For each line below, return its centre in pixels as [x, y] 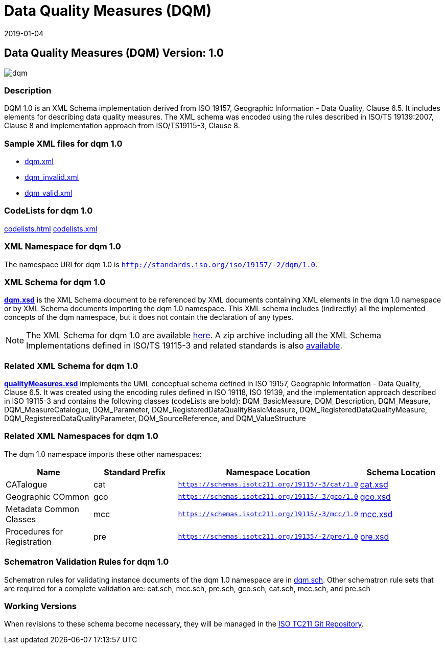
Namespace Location [268, 472]
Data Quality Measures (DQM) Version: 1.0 [114, 53]
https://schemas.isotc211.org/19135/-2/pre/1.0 [268, 537]
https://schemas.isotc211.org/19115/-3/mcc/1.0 [268, 514]
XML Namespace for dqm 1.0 [63, 247]
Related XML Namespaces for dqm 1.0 [81, 436]
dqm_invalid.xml [52, 177]
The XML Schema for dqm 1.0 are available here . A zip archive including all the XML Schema [204, 335]
